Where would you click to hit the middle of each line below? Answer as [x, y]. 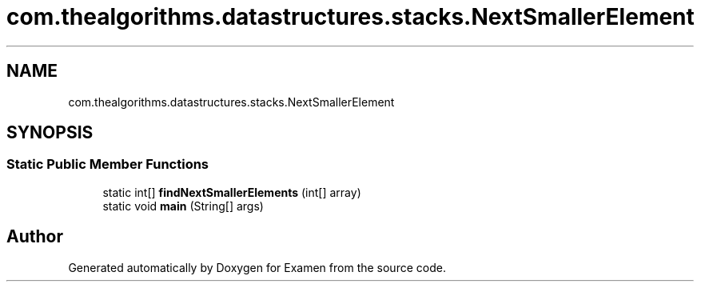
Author [35, 237]
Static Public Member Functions [108, 164]
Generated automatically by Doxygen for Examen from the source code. [257, 267]
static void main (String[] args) [183, 206]
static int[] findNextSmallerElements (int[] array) [232, 192]
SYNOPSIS [50, 133]
